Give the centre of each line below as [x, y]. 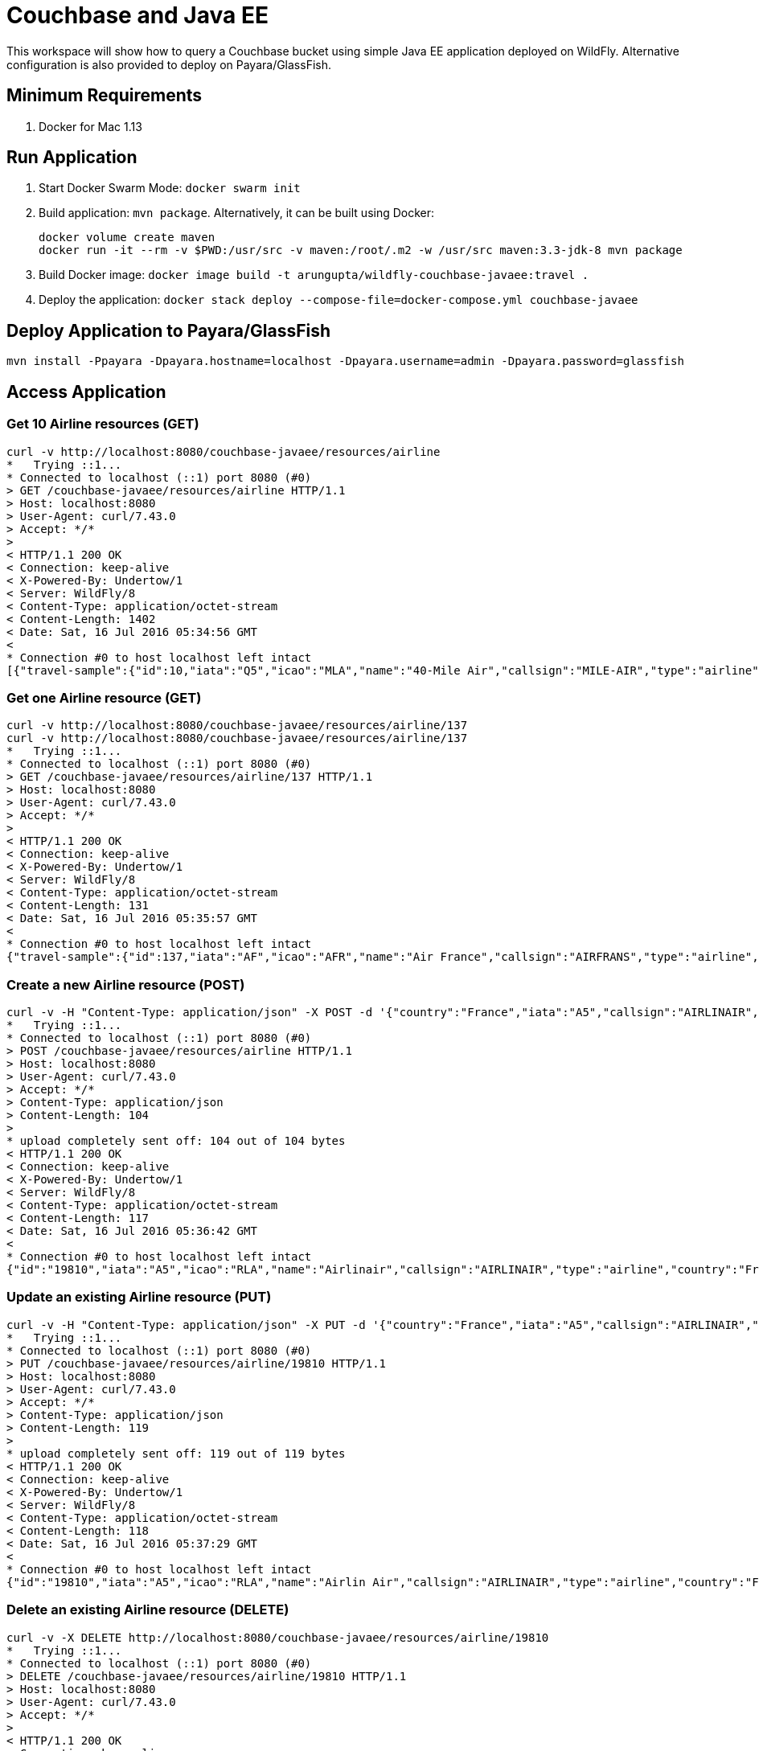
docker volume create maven [127, 238]
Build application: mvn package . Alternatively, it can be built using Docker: [237, 213]
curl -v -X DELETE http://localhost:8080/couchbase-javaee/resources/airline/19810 [278, 1637]
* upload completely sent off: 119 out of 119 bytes [176, 1453]
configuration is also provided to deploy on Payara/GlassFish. [169, 64]
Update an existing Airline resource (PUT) [139, 1297]
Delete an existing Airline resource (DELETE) [148, 1610]
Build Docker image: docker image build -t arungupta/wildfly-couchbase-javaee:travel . [314, 275]
